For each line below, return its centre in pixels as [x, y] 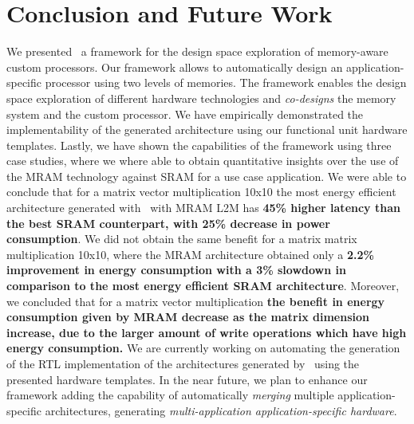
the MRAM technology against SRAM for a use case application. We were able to [207, 176]
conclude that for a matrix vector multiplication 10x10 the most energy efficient [201, 192]
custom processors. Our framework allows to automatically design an [175, 67]
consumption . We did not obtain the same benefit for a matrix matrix [182, 239]
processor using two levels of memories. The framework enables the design [226, 82]
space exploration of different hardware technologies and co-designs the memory [201, 98]
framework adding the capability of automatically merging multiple [170, 395]
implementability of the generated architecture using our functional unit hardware [207, 130]
